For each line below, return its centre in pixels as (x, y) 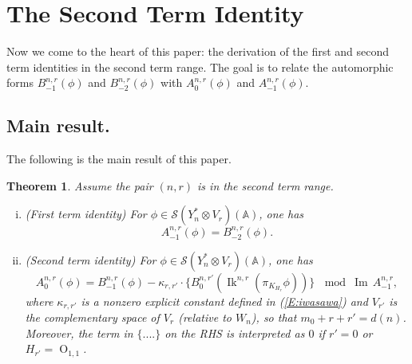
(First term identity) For (86, 214)
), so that (274, 317)
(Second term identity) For (91, 259)
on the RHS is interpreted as (235, 333)
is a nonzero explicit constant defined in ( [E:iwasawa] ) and (224, 301)
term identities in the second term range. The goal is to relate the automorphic (200, 67)
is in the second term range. (265, 185)
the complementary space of (92, 317)
